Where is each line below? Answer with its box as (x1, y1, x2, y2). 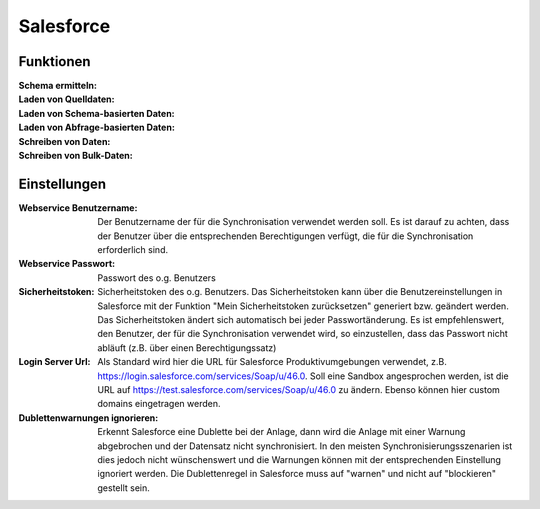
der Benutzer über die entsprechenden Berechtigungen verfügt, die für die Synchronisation (97, 230, 474, 242)
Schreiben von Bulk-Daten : (18, 150, 134, 162)
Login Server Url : (18, 356, 91, 368)
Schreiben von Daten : (18, 135, 111, 147)
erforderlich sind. (97, 244, 169, 256)
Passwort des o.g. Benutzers (97, 271, 217, 284)
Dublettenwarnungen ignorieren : (18, 411, 159, 424)
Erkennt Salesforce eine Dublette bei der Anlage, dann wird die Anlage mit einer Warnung (97, 426, 466, 438)
